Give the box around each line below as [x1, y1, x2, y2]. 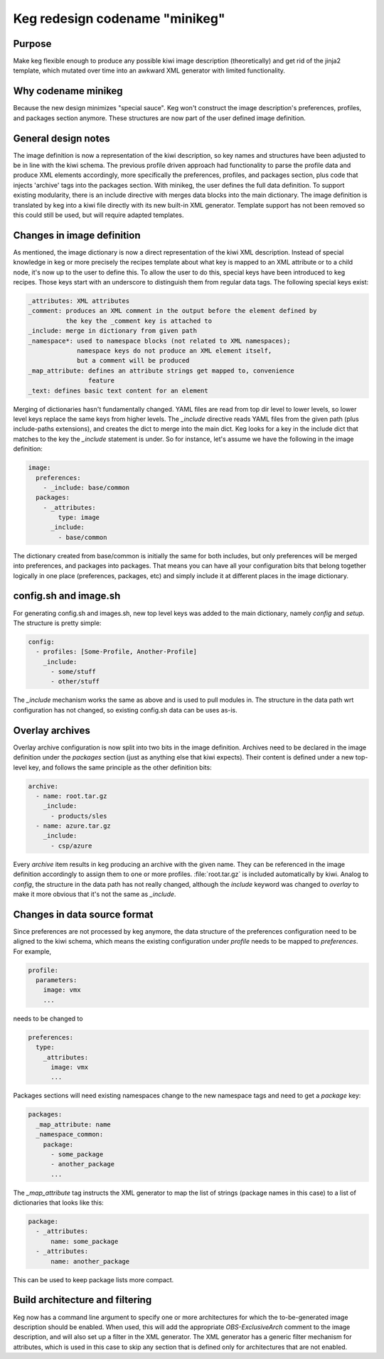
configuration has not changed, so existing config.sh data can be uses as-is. [13, 705, 238, 714]
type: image [58, 513, 100, 522]
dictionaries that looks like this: [13, 1198, 105, 1207]
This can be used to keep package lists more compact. [13, 1275, 174, 1284]
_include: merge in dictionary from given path [28, 327, 197, 335]
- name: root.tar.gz [36, 792, 107, 800]
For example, [13, 947, 52, 956]
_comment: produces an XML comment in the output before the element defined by [28, 307, 317, 315]
